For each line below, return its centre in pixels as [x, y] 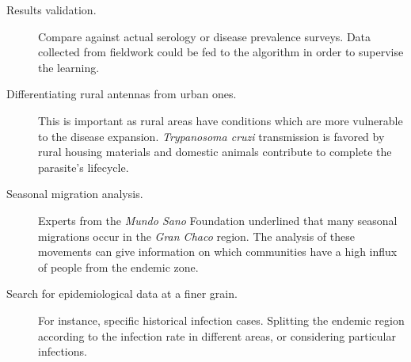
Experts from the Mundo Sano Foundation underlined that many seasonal [218, 220]
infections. [63, 351]
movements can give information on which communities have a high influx [218, 251]
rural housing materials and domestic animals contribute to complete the [215, 152]
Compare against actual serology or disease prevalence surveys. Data [205, 36]
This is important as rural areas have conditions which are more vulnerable [221, 120]
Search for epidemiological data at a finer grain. [122, 293]
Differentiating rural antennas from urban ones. [122, 94]
